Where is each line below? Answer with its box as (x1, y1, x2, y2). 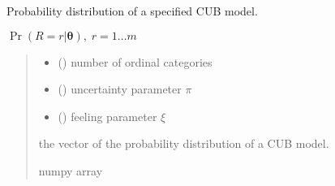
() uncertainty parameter (58, 80, 182, 97)
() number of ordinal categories (58, 53, 213, 70)
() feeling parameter (58, 107, 157, 124)
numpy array (38, 162, 103, 179)
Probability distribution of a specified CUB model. (6, 2, 258, 19)
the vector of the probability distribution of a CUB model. (38, 135, 329, 152)
